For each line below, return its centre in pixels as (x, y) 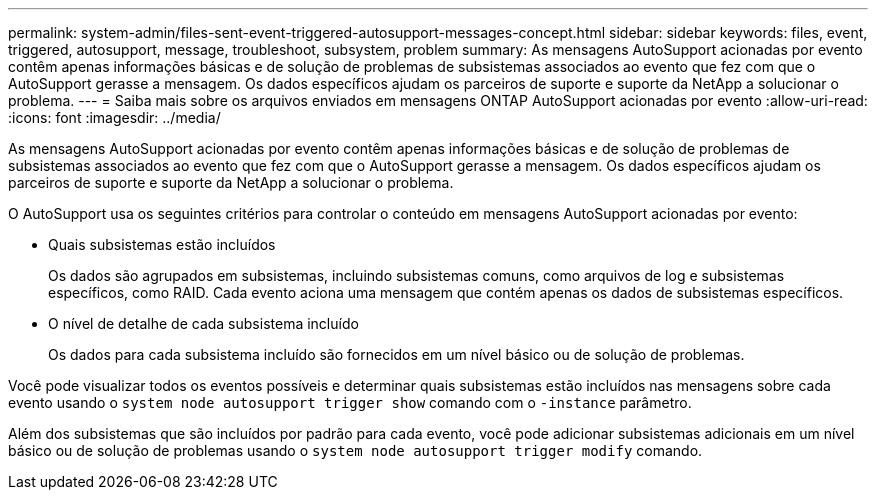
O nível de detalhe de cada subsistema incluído (203, 323)
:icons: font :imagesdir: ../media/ (114, 117)
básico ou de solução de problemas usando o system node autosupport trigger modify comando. (355, 450)
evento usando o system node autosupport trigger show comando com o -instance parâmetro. (350, 402)
